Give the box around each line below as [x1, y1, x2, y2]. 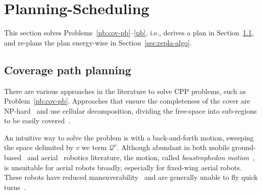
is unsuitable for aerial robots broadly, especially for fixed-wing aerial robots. [4, 162, 242, 172]
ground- [232, 142, 256, 153]
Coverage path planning [4, 62, 131, 77]
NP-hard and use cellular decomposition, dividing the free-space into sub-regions [4, 105, 257, 116]
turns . [4, 181, 26, 192]
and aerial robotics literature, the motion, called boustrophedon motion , [27, 152, 255, 163]
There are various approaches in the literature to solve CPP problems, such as [4, 85, 246, 96]
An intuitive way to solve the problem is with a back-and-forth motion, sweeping [4, 132, 254, 142]
